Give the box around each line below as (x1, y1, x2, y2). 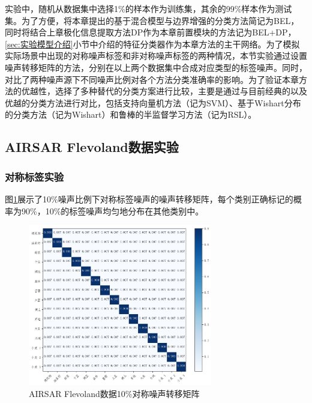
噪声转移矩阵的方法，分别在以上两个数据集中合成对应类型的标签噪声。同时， (5, 61, 307, 73)
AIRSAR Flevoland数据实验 (5, 138, 179, 156)
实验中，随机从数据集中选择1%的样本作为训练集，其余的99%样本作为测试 (5, 2, 292, 14)
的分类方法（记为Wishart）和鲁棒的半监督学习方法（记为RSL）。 (5, 108, 257, 121)
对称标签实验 (5, 169, 64, 184)
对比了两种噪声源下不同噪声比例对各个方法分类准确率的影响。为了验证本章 (5, 73, 299, 85)
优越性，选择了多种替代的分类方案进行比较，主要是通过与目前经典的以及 (21, 85, 307, 97)
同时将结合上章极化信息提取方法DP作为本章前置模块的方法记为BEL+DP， (5, 26, 296, 38)
